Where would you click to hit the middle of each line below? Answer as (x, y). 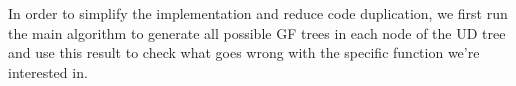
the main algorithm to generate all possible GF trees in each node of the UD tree (257, 32)
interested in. (48, 71)
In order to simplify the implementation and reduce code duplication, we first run (258, 13)
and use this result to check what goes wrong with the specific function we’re (244, 52)
